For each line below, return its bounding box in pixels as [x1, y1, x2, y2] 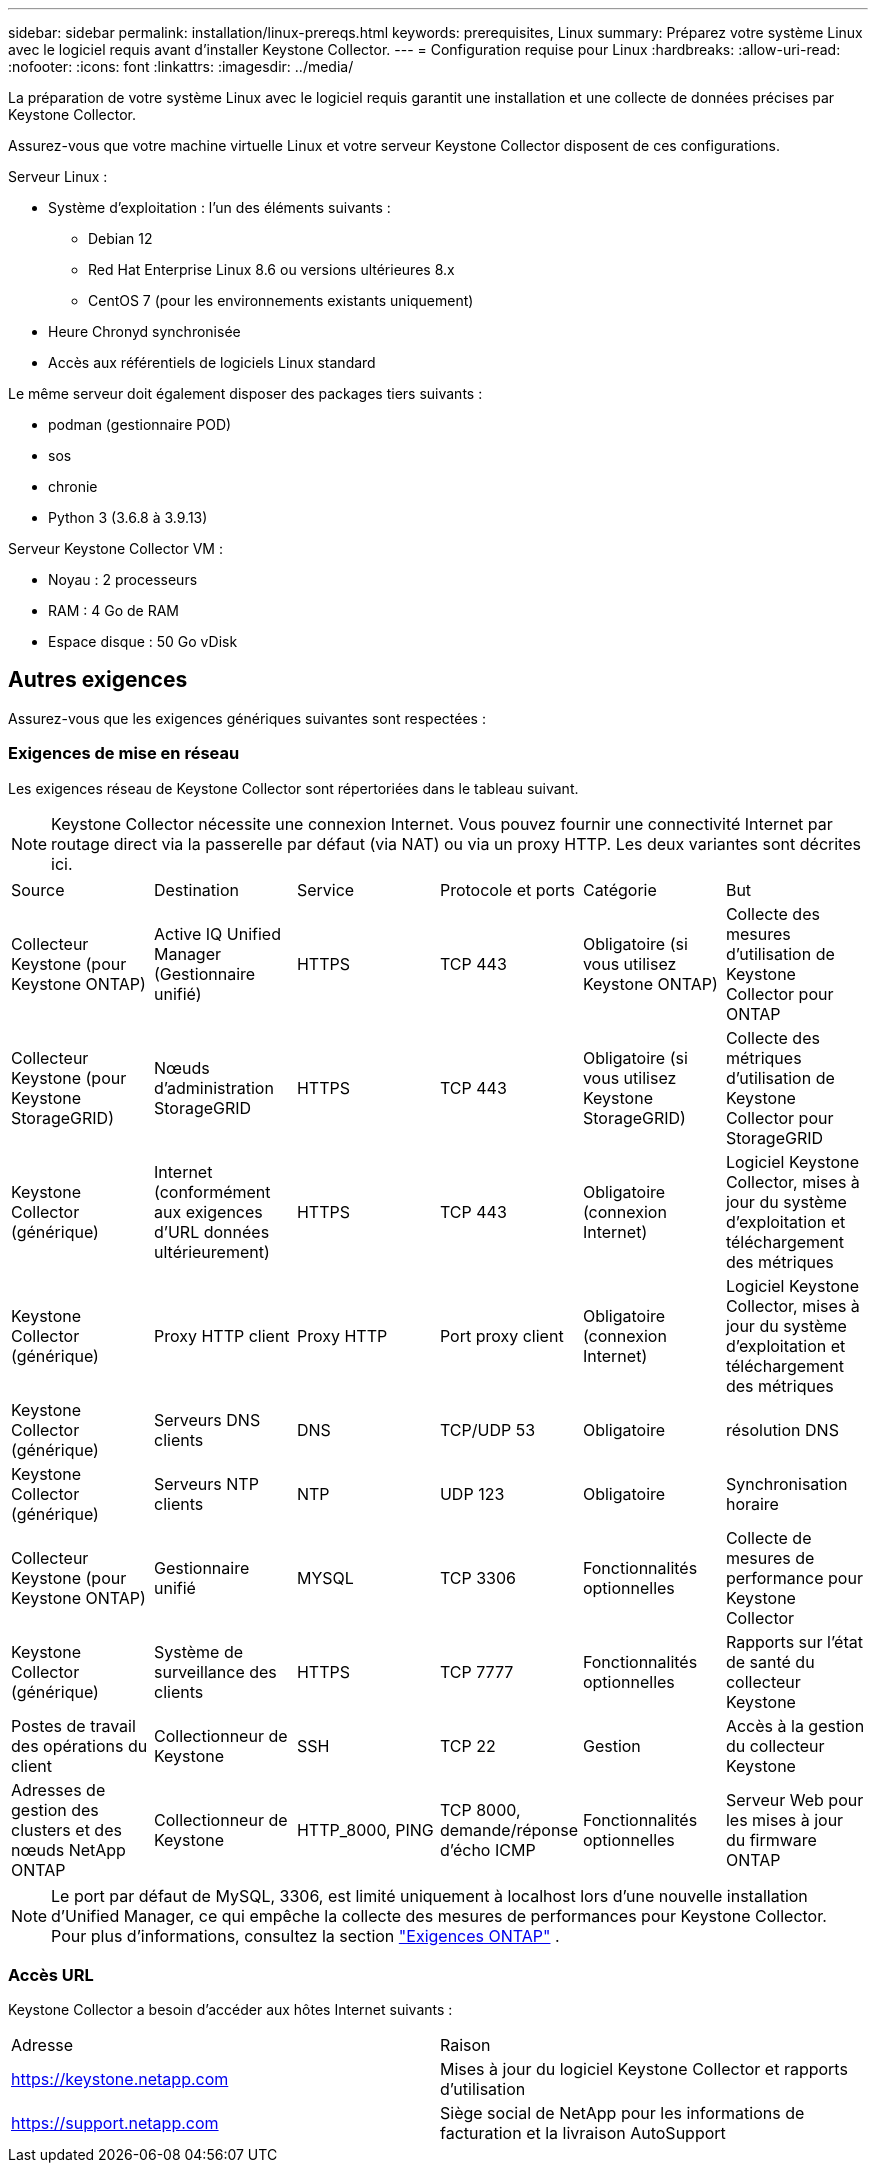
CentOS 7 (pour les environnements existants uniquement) [88, 292, 474, 309]
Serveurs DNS [153, 1409, 261, 1430]
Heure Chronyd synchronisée [48, 323, 241, 340]
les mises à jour [725, 1809, 844, 1830]
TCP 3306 [439, 1567, 516, 1588]
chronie [48, 478, 98, 495]
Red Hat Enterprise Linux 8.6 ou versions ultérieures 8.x [88, 261, 455, 278]
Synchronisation [725, 1473, 848, 1494]
